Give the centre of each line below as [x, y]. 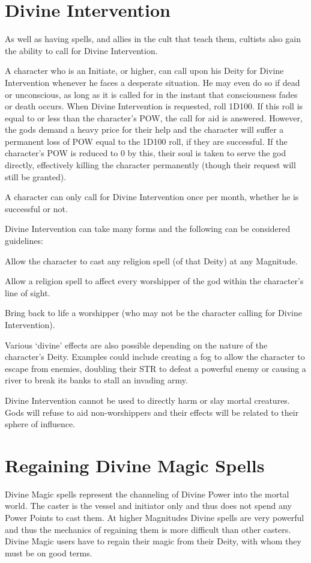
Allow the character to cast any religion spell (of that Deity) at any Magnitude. [151, 260]
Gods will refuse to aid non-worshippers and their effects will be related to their [152, 412]
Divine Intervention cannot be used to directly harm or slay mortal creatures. [147, 400]
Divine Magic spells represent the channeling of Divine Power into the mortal [147, 494]
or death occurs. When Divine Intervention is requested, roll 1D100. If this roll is [154, 106]
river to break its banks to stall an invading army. [96, 380]
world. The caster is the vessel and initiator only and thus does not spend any [148, 506]
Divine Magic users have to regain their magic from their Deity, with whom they [153, 541]
